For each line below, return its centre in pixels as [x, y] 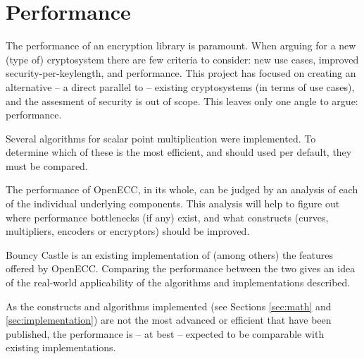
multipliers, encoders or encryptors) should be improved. [128, 231]
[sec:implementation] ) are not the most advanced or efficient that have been [169, 320]
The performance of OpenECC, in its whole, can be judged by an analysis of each [182, 189]
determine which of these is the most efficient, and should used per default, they [179, 152]
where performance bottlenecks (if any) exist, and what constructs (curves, [167, 217]
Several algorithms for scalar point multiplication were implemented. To [161, 138]
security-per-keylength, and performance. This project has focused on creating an [181, 73]
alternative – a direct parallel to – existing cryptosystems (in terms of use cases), [180, 86]
